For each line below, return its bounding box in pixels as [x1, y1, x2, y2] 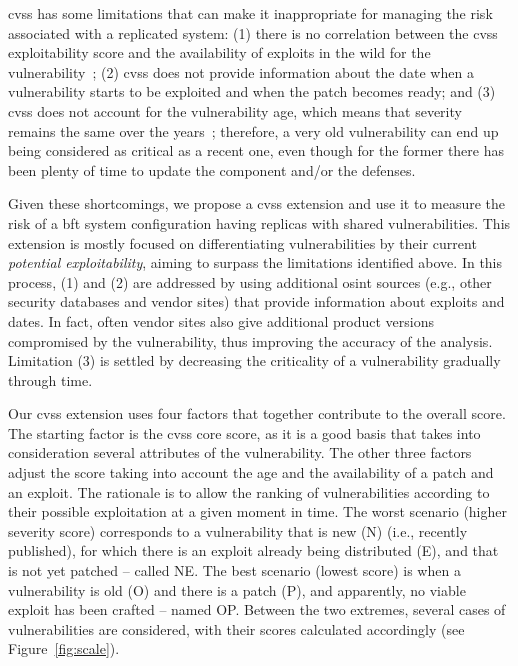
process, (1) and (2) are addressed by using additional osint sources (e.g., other [8, 271, 492, 292]
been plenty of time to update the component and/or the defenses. [8, 159, 416, 180]
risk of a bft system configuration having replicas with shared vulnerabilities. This [8, 212, 511, 233]
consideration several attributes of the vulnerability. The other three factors [8, 442, 472, 463]
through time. [8, 369, 93, 390]
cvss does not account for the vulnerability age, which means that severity [8, 100, 462, 121]
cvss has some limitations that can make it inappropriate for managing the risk [8, 3, 493, 23]
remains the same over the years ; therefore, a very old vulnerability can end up [8, 120, 499, 141]
